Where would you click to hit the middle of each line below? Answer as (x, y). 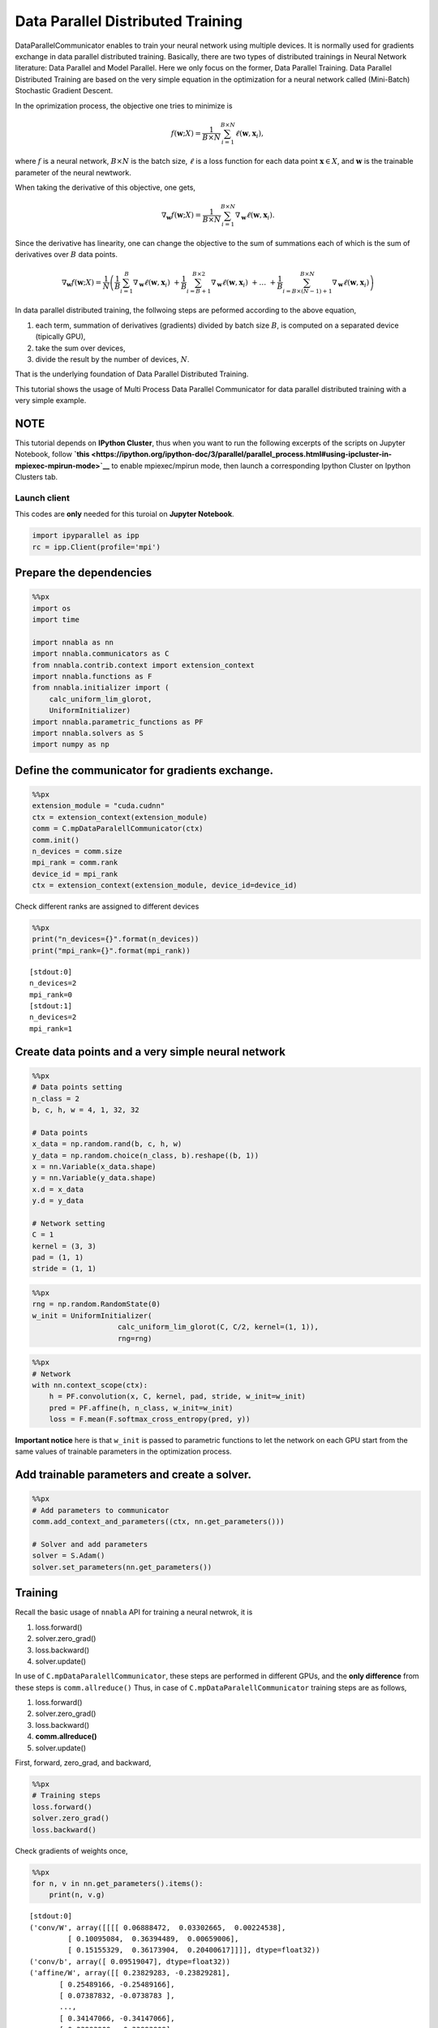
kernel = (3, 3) (64, 1246)
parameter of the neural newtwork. (73, 172)
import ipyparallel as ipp (86, 536)
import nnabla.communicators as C (101, 654)
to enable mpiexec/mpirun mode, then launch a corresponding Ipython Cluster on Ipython (261, 466)
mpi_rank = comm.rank (75, 863)
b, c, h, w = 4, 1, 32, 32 (86, 1110)
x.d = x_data (58, 1189)
